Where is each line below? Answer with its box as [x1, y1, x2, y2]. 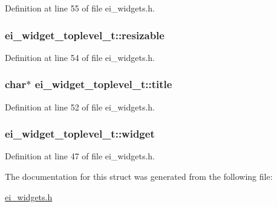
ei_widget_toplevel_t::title [34, 77, 172, 92]
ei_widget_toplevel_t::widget [5, 126, 155, 141]
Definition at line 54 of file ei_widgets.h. [5, 51, 155, 63]
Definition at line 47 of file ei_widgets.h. [5, 150, 155, 162]
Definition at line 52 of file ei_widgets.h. [5, 100, 155, 113]
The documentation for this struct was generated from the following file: [5, 170, 273, 183]
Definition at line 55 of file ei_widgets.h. [5, 2, 155, 14]
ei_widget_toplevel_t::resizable [5, 27, 165, 42]
